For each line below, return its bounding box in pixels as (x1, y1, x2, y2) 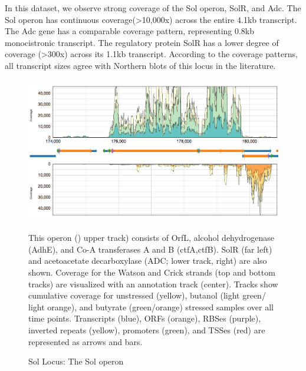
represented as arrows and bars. (28, 335, 143, 347)
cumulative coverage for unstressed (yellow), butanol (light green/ (28, 289, 266, 302)
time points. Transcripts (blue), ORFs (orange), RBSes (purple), (28, 312, 261, 324)
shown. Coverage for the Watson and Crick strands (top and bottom (28, 266, 275, 278)
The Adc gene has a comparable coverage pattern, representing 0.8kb (5, 25, 255, 37)
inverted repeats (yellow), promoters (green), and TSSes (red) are (28, 323, 265, 336)
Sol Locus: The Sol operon (28, 355, 124, 367)
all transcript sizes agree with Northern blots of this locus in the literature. (5, 59, 276, 71)
